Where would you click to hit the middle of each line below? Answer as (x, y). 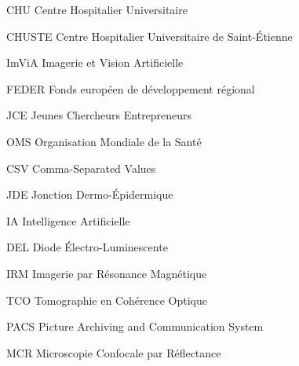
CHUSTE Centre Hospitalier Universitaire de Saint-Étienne (149, 36)
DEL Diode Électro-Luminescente (87, 247)
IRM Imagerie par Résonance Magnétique (107, 273)
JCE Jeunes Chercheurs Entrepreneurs (99, 115)
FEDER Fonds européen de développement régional (131, 88)
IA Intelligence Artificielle (68, 220)
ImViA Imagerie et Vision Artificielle (95, 62)
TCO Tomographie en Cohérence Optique (107, 300)
